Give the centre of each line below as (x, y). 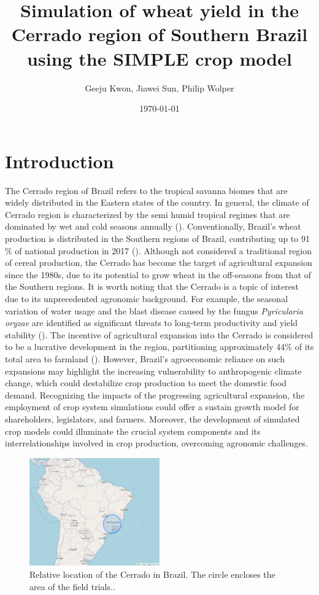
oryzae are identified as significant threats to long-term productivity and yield (152, 323)
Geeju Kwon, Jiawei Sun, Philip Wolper (159, 87)
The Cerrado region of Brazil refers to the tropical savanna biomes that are (146, 190)
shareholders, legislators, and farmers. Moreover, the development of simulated (152, 418)
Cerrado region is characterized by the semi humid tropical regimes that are (148, 214)
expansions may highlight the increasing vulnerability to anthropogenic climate (153, 371)
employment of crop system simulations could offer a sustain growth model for (152, 407)
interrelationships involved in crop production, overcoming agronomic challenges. (157, 443)
